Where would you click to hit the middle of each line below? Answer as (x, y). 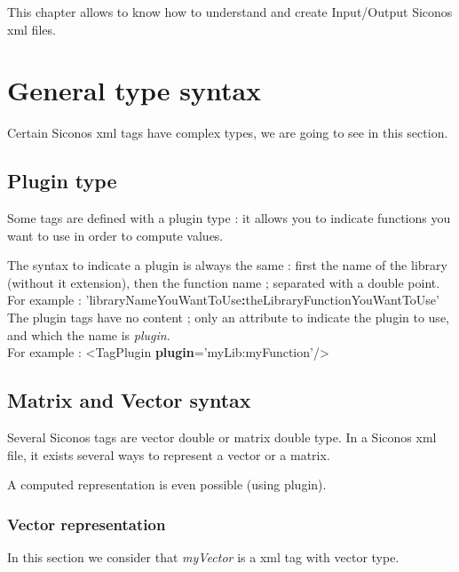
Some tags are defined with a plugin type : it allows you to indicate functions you (229, 218)
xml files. (32, 29)
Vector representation (87, 524)
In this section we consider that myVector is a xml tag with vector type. (203, 557)
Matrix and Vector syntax (129, 400)
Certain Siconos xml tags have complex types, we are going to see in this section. (228, 133)
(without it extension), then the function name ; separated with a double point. (224, 282)
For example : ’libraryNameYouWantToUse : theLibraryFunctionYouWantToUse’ (223, 300)
